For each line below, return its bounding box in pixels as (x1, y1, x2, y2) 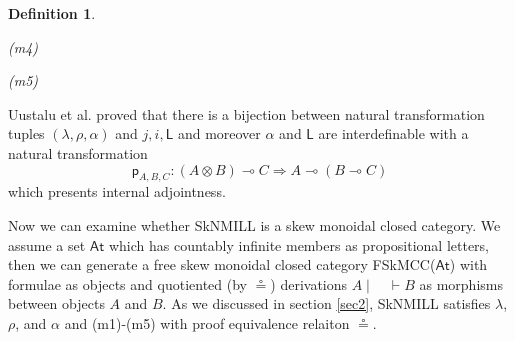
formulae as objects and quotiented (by (8, 273, 247, 294)
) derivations (270, 273, 348, 294)
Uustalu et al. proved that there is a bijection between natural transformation (8, 103, 485, 124)
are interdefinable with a (318, 123, 469, 144)
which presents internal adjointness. (8, 181, 226, 202)
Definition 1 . (8, 3, 96, 23)
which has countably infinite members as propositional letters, (108, 234, 489, 255)
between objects (8, 293, 105, 314)
